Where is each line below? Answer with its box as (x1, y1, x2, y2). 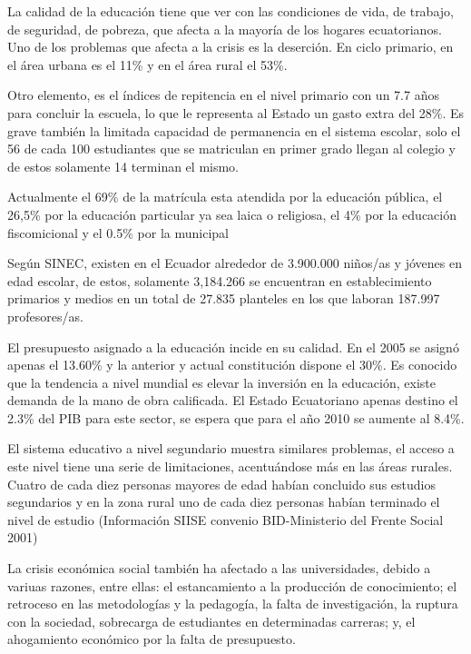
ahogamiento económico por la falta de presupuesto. (7, 629, 296, 649)
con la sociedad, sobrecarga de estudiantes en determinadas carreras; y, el (7, 611, 416, 630)
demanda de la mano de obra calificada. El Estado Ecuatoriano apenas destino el (7, 391, 458, 410)
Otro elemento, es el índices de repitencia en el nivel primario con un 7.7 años (7, 85, 439, 104)
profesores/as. (7, 306, 83, 325)
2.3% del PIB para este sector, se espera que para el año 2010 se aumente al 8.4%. (7, 408, 465, 427)
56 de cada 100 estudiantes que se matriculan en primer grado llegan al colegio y (7, 139, 456, 158)
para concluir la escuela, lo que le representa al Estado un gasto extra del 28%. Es (7, 103, 464, 122)
